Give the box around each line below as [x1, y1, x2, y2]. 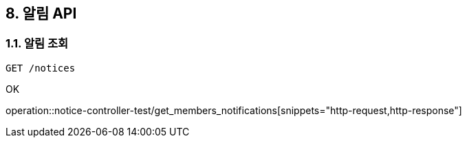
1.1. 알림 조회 [6, 36, 69, 51]
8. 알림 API [6, 5, 77, 22]
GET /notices [6, 62, 76, 74]
